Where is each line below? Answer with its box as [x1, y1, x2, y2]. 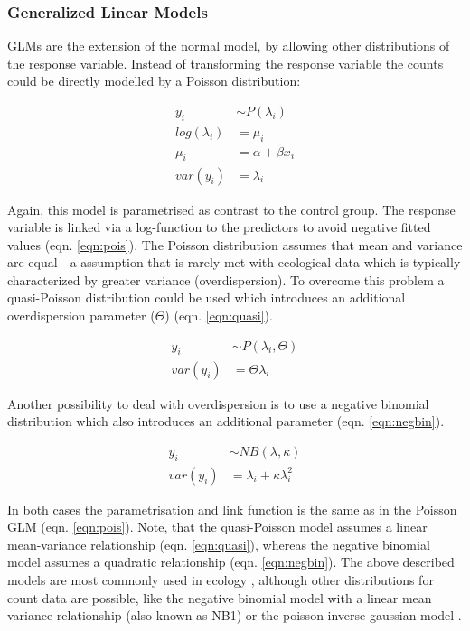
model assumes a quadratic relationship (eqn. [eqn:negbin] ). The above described [7, 552, 455, 571]
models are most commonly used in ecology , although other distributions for [7, 570, 434, 589]
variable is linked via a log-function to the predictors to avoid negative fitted [7, 218, 431, 237]
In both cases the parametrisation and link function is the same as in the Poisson [7, 499, 457, 518]
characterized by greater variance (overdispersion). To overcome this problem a [7, 270, 445, 289]
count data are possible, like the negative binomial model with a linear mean [7, 588, 432, 607]
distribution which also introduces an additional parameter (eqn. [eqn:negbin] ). [7, 412, 445, 431]
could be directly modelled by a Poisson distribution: [7, 71, 301, 90]
